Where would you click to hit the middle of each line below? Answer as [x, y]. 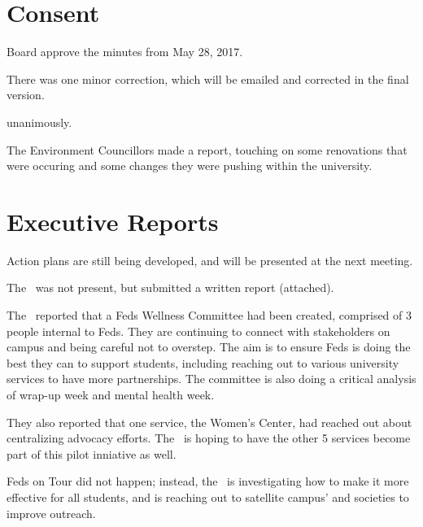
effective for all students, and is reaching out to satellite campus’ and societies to [208, 497]
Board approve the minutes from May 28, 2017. [125, 52]
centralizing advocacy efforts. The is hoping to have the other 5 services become [209, 438]
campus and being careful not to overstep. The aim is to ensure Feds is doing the [209, 347]
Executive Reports [113, 221]
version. [26, 95]
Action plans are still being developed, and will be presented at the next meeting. [210, 260]
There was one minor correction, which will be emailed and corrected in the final [208, 78]
